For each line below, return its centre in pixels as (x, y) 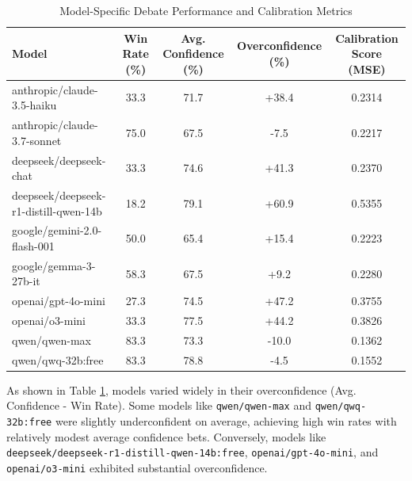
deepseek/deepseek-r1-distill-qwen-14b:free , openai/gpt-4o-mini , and (193, 452)
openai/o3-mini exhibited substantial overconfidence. (137, 468)
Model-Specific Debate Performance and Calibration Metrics (206, 10)
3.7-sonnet (37, 140)
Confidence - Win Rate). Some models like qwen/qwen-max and (159, 405)
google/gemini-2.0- (57, 230)
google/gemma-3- (54, 265)
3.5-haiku (34, 105)
